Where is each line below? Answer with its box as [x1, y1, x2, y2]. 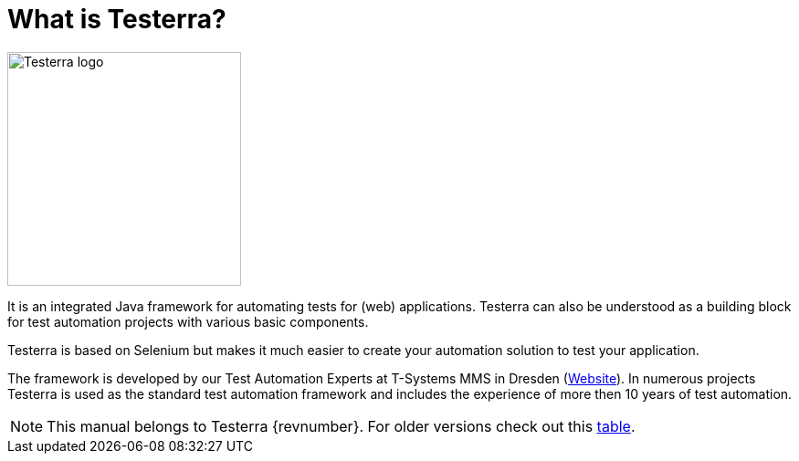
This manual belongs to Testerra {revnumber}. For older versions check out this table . [47, 416, 636, 435]
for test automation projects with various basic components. [7, 313, 369, 330]
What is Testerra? [7, 4, 226, 35]
